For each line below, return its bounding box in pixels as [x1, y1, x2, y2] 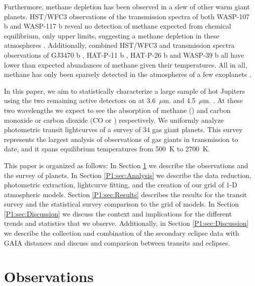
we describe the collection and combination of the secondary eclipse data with [4, 228, 239, 238]
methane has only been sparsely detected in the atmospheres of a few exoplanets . [4, 69, 252, 79]
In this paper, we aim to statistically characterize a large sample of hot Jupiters [4, 85, 245, 96]
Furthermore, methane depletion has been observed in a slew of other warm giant [4, 1, 250, 11]
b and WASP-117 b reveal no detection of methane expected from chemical [4, 21, 231, 31]
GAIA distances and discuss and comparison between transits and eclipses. [4, 237, 230, 248]
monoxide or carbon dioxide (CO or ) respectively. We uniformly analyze [4, 114, 224, 125]
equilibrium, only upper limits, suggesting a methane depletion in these [4, 30, 219, 40]
